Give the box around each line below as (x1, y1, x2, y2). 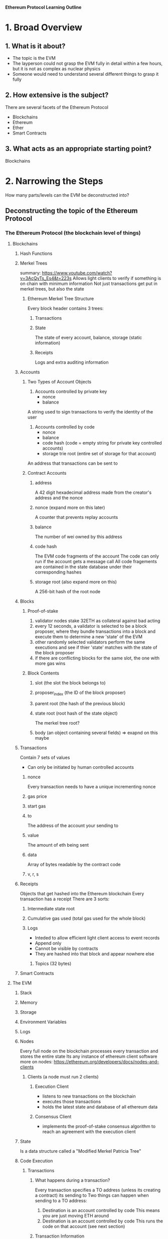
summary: (20, 270, 41, 276)
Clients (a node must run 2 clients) (27, 1074, 99, 1080)
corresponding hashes (35, 569, 82, 575)
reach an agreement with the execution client (42, 1129, 136, 1135)
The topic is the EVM (12, 55, 56, 61)
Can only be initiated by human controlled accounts (27, 764, 134, 770)
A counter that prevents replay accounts (35, 514, 118, 520)
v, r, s (27, 871, 39, 877)
